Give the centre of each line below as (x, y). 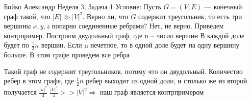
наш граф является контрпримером (152, 92)
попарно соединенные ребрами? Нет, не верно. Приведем (138, 26)
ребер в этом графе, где (39, 81)
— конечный (223, 6)
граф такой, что (27, 16)
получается (20, 92)
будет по (17, 45)
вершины (17, 26)
